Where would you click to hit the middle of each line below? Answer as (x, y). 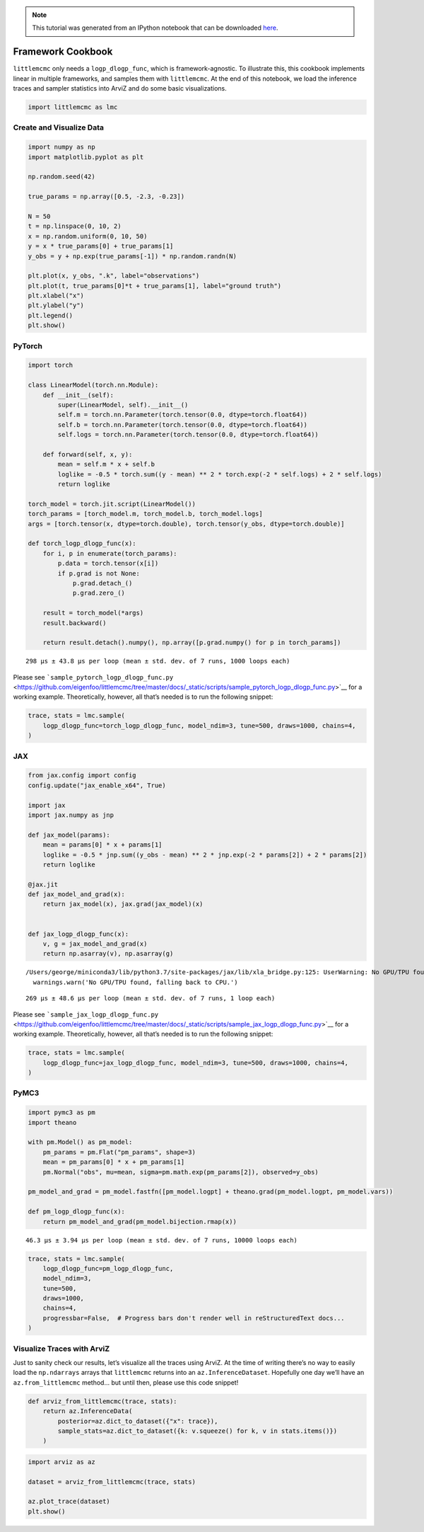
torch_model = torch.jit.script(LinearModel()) (112, 504)
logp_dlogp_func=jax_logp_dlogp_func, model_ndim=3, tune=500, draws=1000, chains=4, (196, 1063)
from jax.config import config (82, 776)
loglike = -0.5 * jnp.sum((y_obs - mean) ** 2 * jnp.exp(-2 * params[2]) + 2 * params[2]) (205, 854)
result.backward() (75, 623)
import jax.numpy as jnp (71, 815)
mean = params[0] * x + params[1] (102, 845)
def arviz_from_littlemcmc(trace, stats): (102, 1401)
